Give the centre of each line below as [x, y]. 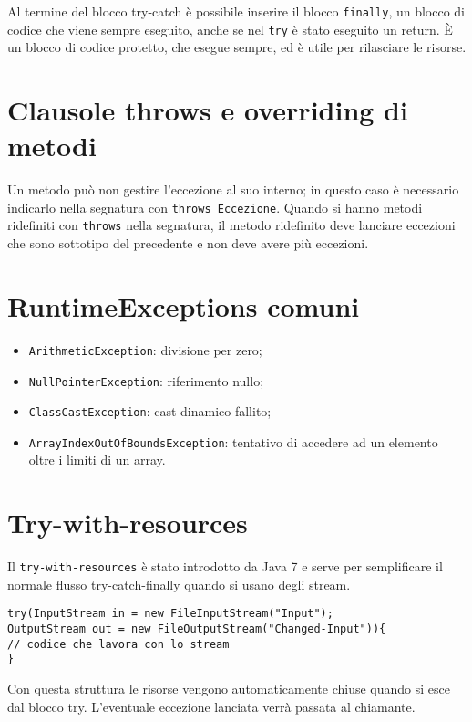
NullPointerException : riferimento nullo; [146, 380]
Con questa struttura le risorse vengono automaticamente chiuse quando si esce [229, 689]
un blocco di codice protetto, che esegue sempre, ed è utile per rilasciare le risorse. [237, 47]
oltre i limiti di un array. [97, 460]
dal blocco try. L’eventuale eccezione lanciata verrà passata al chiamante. [211, 706]
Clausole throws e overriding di [208, 110]
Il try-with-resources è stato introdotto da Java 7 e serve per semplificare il [225, 566]
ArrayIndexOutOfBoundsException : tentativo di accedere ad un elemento [233, 441]
